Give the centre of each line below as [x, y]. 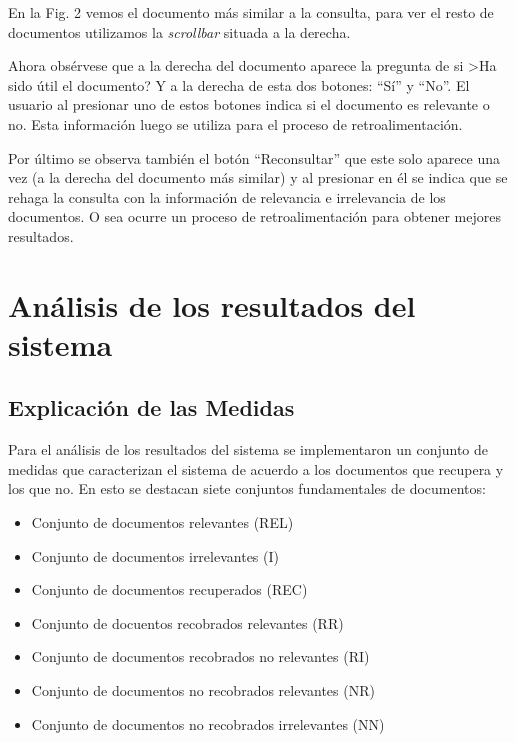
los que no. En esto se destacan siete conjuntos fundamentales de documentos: [247, 488]
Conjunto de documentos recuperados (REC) [169, 589]
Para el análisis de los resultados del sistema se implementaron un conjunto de [248, 449]
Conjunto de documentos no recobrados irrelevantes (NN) [208, 723]
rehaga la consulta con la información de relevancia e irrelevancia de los [227, 196]
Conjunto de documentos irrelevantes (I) [155, 555]
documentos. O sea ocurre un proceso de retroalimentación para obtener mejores [254, 216]
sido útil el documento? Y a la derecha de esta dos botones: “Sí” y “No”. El [239, 84]
